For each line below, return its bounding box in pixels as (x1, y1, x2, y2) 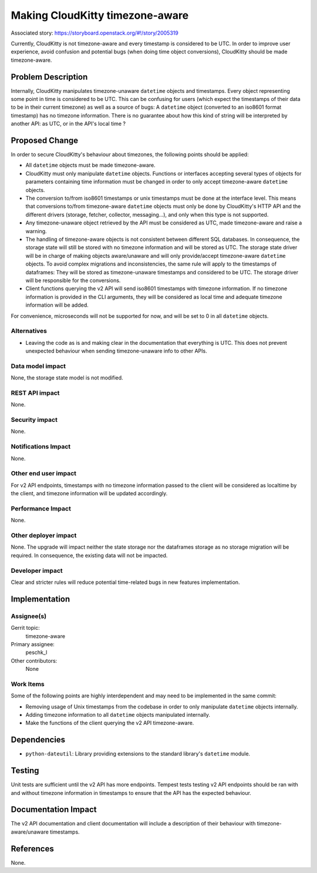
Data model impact (11, 362, 66, 370)
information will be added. (25, 301, 89, 308)
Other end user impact (11, 469, 76, 478)
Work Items (11, 680, 45, 688)
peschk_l (25, 649, 48, 656)
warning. (25, 227, 47, 234)
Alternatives (11, 327, 47, 335)
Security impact (11, 416, 58, 424)
